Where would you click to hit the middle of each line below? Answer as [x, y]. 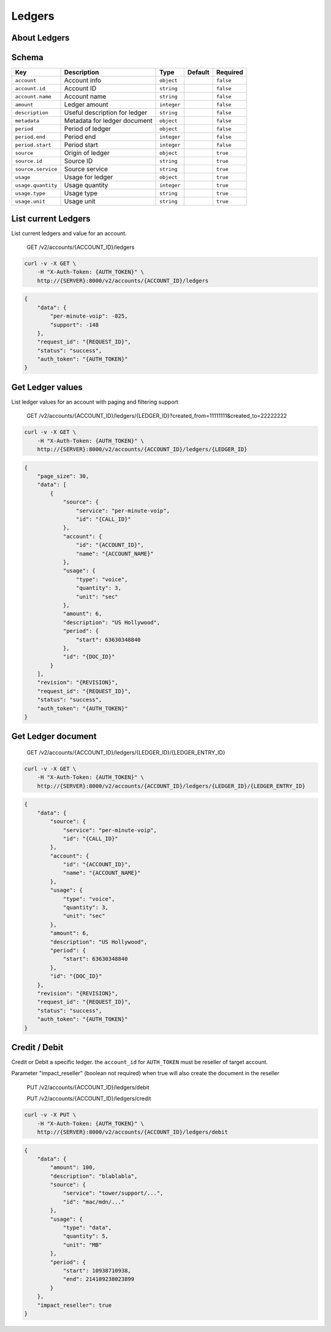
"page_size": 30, [63, 476]
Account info [82, 80]
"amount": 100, [73, 1168]
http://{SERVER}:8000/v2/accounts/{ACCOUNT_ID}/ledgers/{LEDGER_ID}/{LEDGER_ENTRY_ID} [171, 786]
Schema [28, 57]
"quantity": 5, [86, 1236]
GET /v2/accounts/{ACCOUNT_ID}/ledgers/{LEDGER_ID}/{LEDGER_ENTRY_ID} [126, 753]
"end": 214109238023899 [99, 1279]
